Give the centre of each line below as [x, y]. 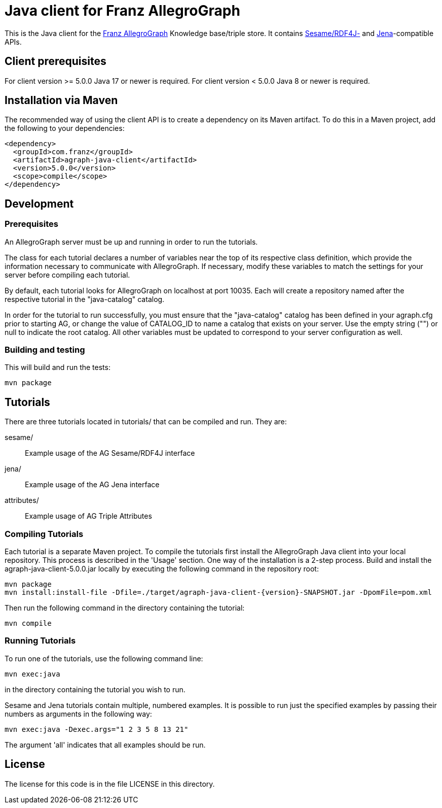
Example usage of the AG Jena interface [92, 485]
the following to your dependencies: [65, 128]
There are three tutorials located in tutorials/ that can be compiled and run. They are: [146, 422]
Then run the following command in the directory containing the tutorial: [125, 608]
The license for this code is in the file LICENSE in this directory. [110, 784]
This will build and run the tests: [58, 367]
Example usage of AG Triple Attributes [88, 516]
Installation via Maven [61, 100]
